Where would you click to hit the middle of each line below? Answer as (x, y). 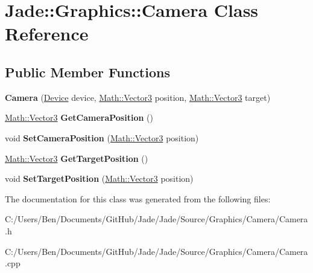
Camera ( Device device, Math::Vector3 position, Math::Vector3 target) (138, 97)
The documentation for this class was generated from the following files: (138, 198)
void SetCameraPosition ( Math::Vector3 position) (102, 137)
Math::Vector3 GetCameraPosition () (79, 117)
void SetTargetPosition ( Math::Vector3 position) (99, 178)
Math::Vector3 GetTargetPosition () (77, 158)
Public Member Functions (87, 72)
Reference (47, 34)
